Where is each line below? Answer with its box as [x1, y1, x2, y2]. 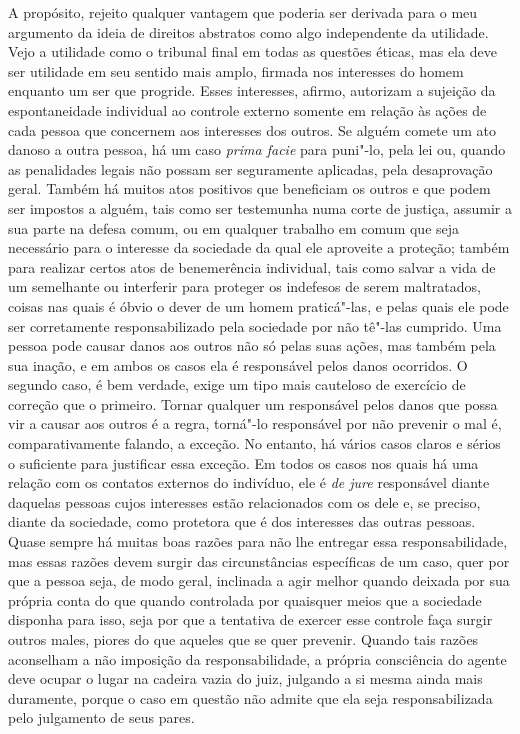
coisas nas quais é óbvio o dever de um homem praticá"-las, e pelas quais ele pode [8, 295, 509, 316]
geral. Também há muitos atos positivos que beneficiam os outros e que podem [8, 178, 491, 199]
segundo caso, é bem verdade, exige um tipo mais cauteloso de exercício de [8, 374, 466, 395]
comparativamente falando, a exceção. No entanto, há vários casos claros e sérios [8, 433, 501, 454]
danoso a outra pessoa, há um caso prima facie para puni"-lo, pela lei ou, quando [8, 139, 506, 160]
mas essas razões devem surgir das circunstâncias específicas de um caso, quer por [8, 550, 510, 571]
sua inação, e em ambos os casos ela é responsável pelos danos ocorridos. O [8, 354, 468, 375]
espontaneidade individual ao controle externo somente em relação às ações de [8, 99, 487, 120]
